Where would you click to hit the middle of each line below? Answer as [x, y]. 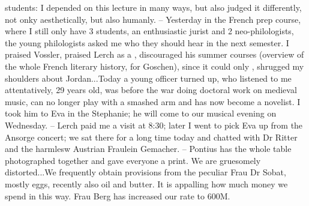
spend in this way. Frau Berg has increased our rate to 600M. [118, 195]
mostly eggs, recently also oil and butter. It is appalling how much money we [146, 183]
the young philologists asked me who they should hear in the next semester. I [147, 42]
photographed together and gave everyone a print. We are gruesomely [133, 160]
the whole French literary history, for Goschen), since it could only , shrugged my [154, 66]
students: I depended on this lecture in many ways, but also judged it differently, [153, 7]
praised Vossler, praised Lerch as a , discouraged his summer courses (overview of [154, 54]
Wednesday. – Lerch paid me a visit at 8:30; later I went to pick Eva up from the [154, 125]
